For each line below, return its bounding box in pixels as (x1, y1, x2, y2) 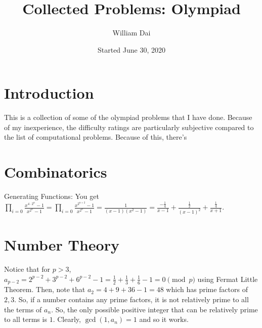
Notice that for (4, 264, 51, 274)
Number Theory (4, 234, 119, 255)
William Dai (112, 27, 151, 38)
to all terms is (4, 314, 47, 324)
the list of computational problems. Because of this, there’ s (4, 132, 187, 142)
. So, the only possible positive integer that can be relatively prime (51, 304, 258, 314)
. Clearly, (53, 314, 81, 324)
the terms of (4, 304, 42, 314)
